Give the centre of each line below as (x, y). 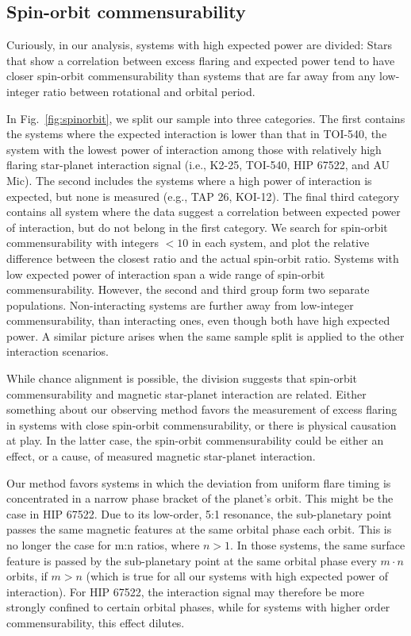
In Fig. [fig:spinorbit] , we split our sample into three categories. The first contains (206, 118)
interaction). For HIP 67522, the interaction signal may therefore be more (186, 591)
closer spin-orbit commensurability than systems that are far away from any (191, 76)
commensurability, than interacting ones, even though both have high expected (198, 320)
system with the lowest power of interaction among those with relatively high (194, 149)
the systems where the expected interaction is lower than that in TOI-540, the (197, 134)
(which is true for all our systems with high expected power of (237, 576)
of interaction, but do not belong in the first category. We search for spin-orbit (197, 227)
